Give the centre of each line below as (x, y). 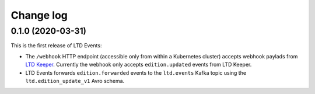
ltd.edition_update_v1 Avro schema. (75, 81)
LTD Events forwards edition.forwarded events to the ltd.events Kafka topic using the (136, 72)
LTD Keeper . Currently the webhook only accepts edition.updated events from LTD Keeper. (139, 65)
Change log (39, 15)
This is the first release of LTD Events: (56, 46)
